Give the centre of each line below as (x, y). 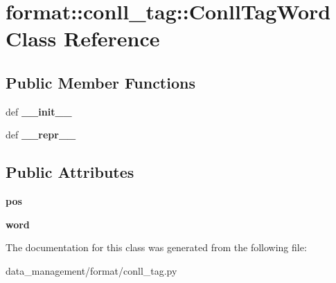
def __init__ (39, 111)
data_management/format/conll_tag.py (91, 270)
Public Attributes (70, 172)
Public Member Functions (100, 82)
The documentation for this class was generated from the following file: (156, 247)
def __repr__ (41, 135)
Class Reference (83, 38)
